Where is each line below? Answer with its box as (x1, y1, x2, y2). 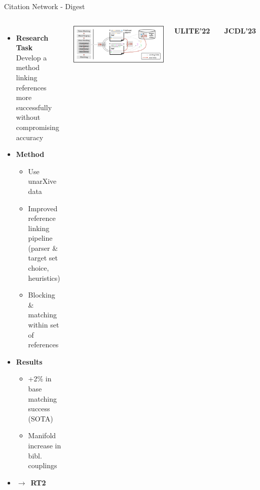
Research (16, 32, 49, 43)
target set (28, 252, 58, 263)
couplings (28, 460, 57, 471)
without (16, 112, 41, 122)
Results (16, 356, 43, 367)
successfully (16, 102, 52, 112)
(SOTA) (28, 413, 53, 423)
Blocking (28, 289, 55, 300)
